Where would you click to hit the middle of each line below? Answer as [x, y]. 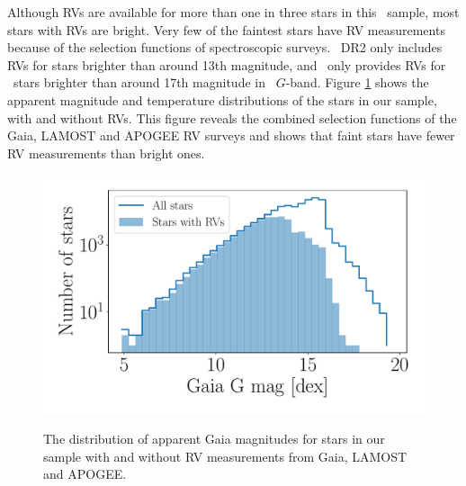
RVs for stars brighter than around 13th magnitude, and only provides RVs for [227, 64]
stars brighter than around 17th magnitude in [139, 82]
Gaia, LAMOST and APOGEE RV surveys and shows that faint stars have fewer [231, 135]
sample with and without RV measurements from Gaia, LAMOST [225, 456]
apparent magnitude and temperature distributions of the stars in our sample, [222, 99]
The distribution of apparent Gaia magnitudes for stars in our [214, 438]
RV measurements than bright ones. [106, 153]
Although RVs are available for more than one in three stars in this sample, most [233, 12]
